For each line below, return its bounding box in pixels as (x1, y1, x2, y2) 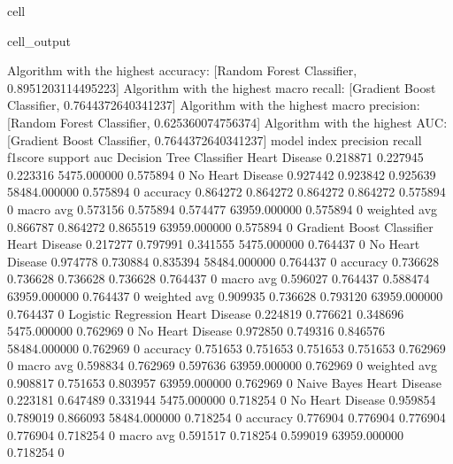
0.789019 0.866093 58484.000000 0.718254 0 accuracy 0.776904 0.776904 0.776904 (7, 408, 446, 427)
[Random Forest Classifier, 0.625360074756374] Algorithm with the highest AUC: (7, 112, 448, 131)
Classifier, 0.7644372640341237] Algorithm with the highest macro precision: (7, 96, 420, 114)
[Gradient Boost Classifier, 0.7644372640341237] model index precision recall (7, 130, 422, 149)
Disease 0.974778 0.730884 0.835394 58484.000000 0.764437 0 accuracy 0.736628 (7, 251, 440, 270)
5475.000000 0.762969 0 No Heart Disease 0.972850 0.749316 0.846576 (7, 321, 385, 340)
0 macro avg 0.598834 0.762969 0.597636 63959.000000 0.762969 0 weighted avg (7, 356, 438, 375)
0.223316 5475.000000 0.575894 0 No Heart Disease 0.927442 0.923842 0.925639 (7, 165, 436, 183)
